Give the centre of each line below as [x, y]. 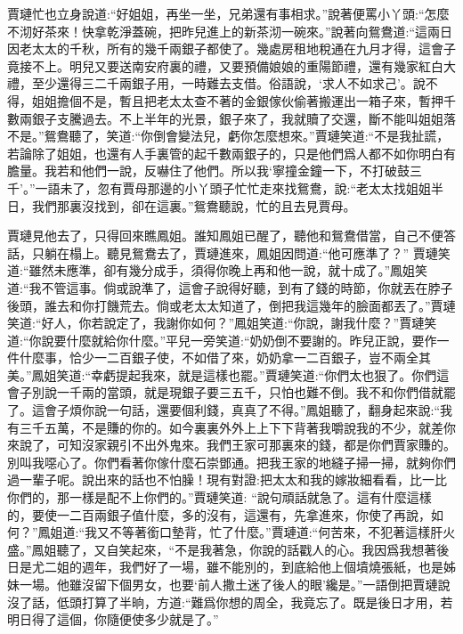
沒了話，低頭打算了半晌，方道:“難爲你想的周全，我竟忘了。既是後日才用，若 [230, 601]
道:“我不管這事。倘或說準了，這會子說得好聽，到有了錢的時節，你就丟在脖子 [230, 287]
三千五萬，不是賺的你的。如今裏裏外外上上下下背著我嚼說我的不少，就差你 [237, 427]
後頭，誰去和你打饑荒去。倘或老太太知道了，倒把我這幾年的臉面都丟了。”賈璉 [231, 305]
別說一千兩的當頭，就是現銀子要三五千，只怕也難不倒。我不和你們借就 [237, 392]
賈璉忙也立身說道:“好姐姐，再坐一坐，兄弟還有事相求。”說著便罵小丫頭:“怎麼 [228, 13]
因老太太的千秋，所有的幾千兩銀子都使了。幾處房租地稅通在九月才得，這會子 [231, 49]
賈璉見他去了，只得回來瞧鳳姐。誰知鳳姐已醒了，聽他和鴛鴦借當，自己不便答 [231, 236]
